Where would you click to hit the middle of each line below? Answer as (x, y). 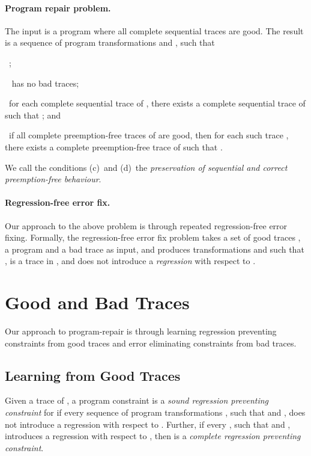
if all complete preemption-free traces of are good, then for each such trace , (149, 135)
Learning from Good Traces (93, 375)
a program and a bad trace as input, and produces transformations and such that (155, 249)
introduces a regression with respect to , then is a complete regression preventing (153, 436)
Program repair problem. (58, 8)
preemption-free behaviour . (53, 179)
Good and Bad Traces (97, 302)
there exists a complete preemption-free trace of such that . (114, 146)
